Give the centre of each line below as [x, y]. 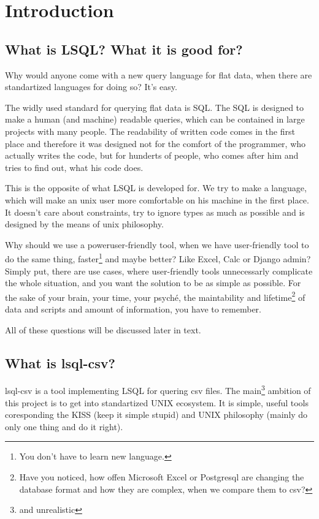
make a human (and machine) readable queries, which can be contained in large [155, 119]
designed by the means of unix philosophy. [84, 224]
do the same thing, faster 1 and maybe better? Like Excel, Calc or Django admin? [158, 258]
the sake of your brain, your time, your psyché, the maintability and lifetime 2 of [155, 296]
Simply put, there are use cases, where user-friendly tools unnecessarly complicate [159, 271]
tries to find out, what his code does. [74, 167]
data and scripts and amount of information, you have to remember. [133, 309]
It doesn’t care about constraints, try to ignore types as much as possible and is [155, 212]
